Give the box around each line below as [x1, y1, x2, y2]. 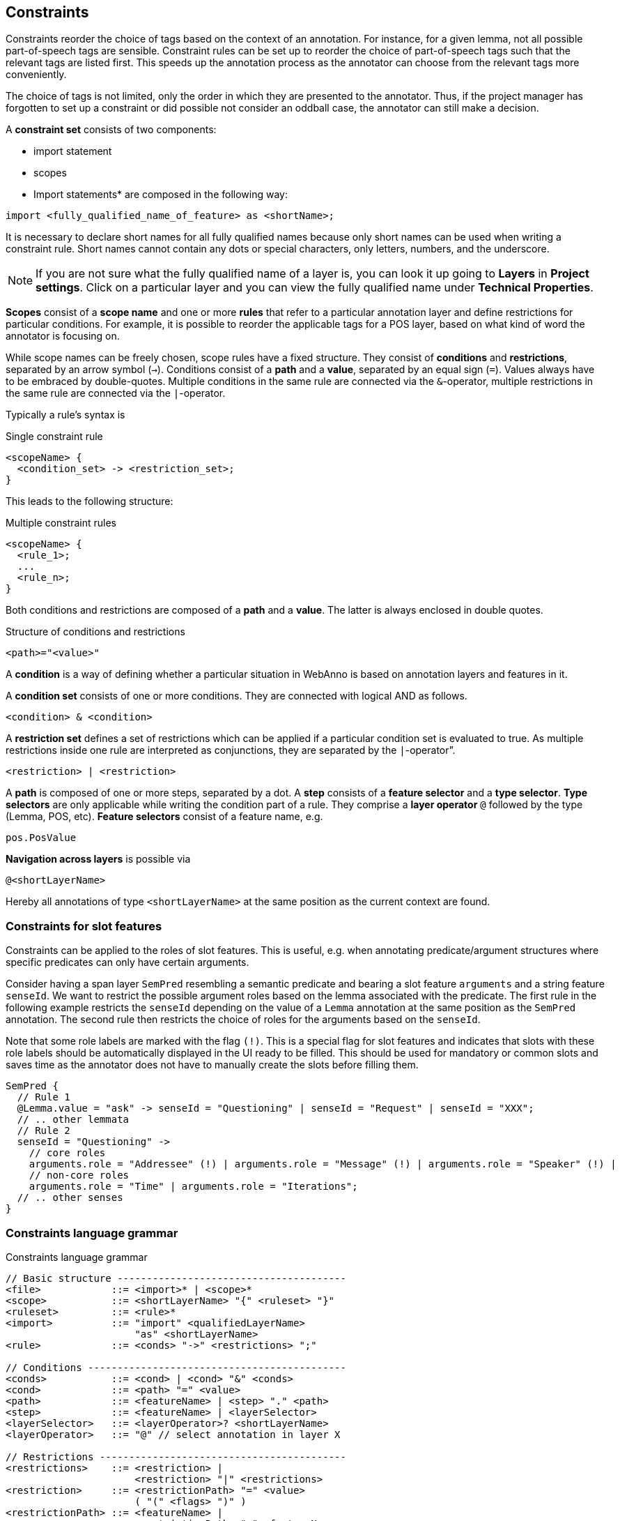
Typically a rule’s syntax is [6, 409, 125, 421]
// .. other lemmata [17, 1114, 130, 1126]
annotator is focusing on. [6, 330, 120, 342]
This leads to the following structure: [6, 495, 173, 508]
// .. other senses [17, 1192, 123, 1204]
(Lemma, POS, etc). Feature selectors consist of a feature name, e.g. [6, 810, 323, 823]
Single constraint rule [6, 430, 103, 443]
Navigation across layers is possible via [6, 853, 191, 865]
